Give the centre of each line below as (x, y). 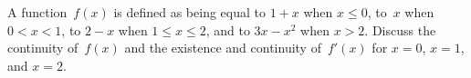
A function (37, 12)
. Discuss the (400, 29)
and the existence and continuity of (223, 48)
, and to (228, 29)
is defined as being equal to (189, 12)
